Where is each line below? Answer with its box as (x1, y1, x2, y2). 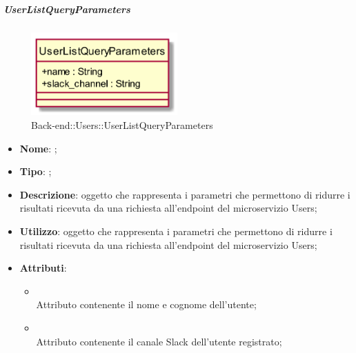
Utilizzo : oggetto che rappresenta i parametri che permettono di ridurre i (19, 224, 333, 238)
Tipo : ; (19, 164, 52, 179)
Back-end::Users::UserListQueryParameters (31, 118, 213, 132)
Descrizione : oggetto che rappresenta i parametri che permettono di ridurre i (19, 187, 350, 201)
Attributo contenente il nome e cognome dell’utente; (36, 297, 257, 312)
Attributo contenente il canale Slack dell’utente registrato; (36, 334, 282, 348)
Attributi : (19, 261, 67, 275)
